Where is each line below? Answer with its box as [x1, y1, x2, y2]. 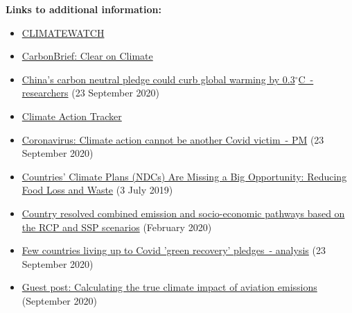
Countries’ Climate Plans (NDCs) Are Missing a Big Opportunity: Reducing [21, 169, 347, 183]
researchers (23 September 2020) [21, 85, 160, 100]
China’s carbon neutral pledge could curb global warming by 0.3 [21, 71, 295, 86]
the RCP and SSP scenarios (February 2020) [21, 219, 212, 234]
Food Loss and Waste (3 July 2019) [21, 183, 173, 197]
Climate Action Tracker [21, 108, 122, 123]
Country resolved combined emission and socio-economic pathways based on [21, 205, 345, 220]
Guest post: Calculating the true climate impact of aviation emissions [21, 280, 317, 294]
